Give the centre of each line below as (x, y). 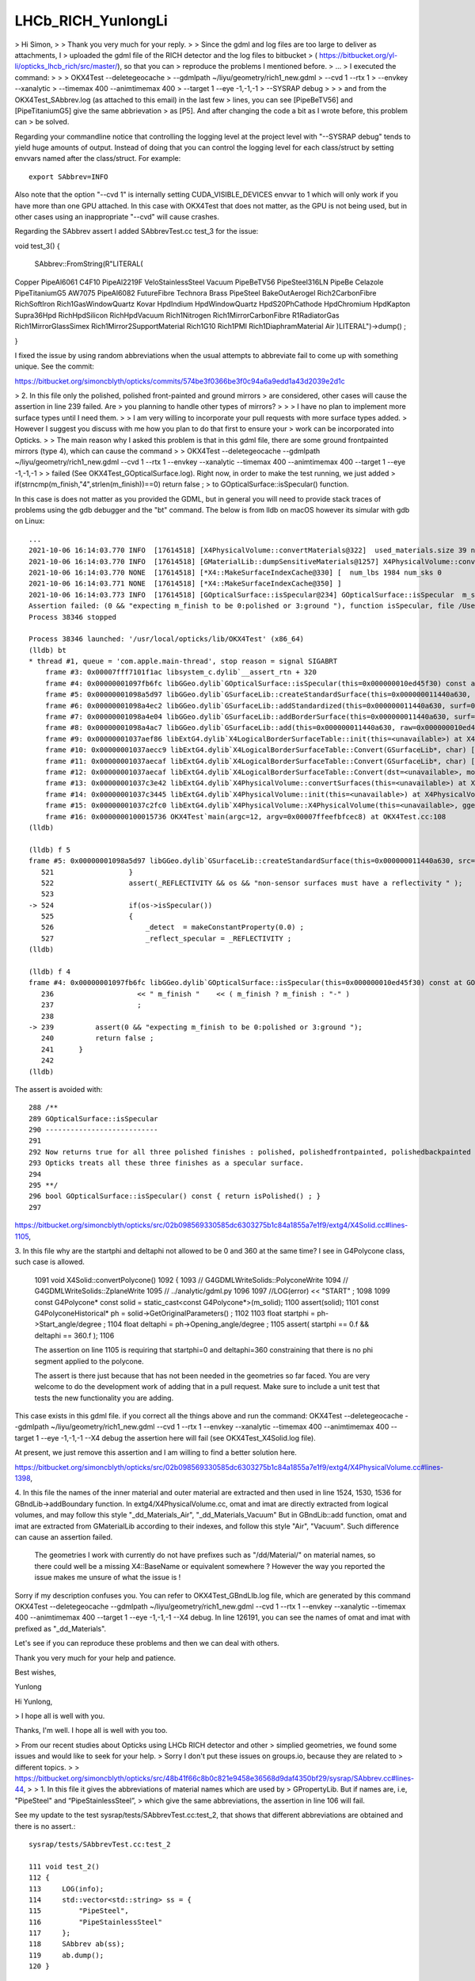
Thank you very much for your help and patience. (95, 1658)
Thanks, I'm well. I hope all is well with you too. (91, 1731)
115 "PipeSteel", (79, 1911)
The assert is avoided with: (59, 1089)
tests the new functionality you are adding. (104, 1398)
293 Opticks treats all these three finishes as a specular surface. (167, 1163)
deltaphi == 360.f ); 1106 (74, 1335)
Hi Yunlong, (34, 1701)
